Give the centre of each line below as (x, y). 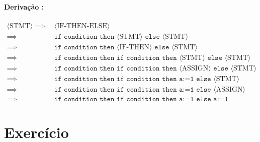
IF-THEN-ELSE (82, 26)
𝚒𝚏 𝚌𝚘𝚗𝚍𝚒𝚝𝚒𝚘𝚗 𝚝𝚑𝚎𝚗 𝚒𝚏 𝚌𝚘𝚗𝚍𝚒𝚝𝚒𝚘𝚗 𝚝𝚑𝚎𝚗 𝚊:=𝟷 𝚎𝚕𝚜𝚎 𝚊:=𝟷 (141, 99)
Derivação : (24, 6)
